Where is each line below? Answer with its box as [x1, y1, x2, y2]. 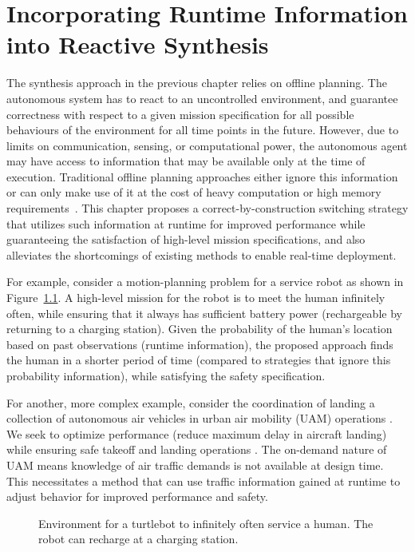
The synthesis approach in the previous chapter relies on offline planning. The [6, 74, 387, 91]
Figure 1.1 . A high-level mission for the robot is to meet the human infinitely [6, 289, 385, 306]
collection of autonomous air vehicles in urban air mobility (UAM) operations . [6, 410, 393, 427]
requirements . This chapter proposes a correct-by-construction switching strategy [6, 200, 409, 216]
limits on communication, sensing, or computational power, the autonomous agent [6, 137, 408, 153]
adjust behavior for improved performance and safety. [6, 488, 268, 505]
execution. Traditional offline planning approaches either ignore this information [6, 168, 398, 185]
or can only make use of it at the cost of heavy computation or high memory [6, 184, 381, 201]
